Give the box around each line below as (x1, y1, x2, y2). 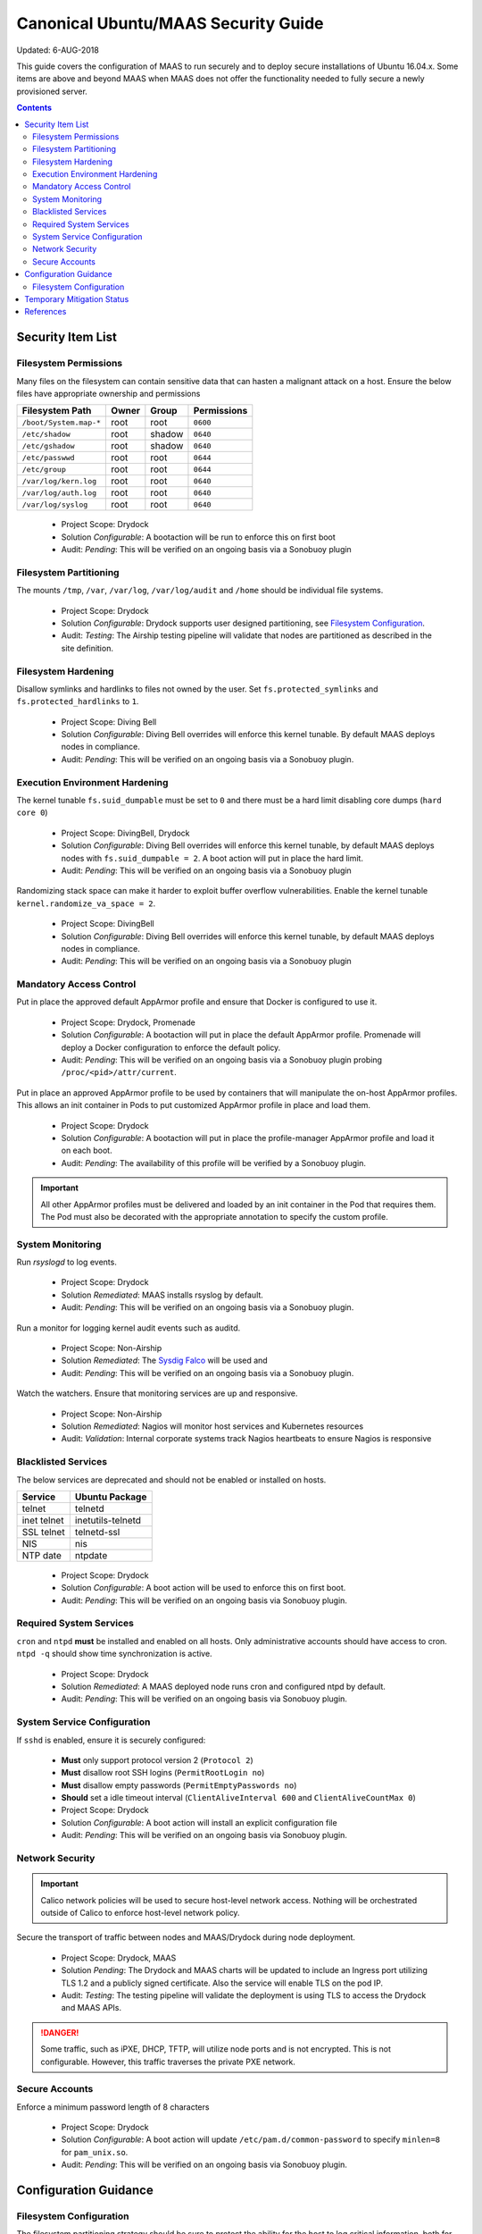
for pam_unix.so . (61, 2146, 129, 2157)
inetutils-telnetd (74, 1514, 142, 1526)
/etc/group (21, 465, 67, 474)
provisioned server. (16, 86, 88, 97)
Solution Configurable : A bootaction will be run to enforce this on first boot (61, 532, 337, 542)
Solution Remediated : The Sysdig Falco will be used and (61, 1355, 268, 1366)
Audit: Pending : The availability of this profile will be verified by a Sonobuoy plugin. (61, 1157, 366, 1168)
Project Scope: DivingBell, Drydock (61, 827, 191, 838)
